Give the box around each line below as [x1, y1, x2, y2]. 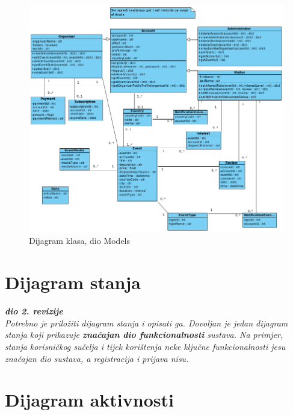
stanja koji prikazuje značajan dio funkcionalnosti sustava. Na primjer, [5, 328, 283, 341]
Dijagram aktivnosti [5, 387, 174, 412]
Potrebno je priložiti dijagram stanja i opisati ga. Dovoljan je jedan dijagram [5, 316, 288, 329]
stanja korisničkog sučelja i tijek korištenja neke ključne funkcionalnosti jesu [5, 340, 286, 352]
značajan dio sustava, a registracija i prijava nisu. [5, 352, 189, 364]
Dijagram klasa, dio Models [29, 234, 131, 247]
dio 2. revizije [5, 305, 63, 317]
